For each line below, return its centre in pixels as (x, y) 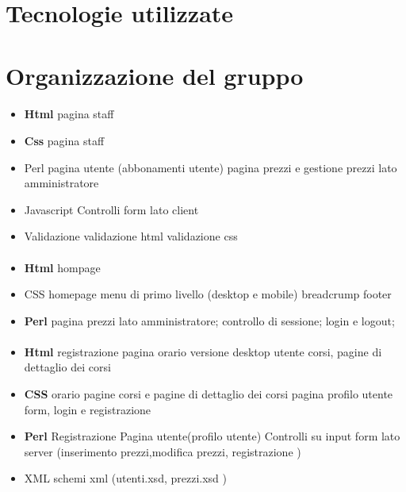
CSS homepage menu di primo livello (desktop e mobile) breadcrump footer (208, 294)
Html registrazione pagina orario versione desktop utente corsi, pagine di (203, 351)
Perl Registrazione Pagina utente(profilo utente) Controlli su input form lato (212, 436)
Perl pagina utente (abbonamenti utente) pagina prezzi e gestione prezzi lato (211, 167)
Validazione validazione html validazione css (131, 236)
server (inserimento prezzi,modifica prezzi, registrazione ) (163, 451)
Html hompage (62, 267)
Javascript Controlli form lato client (111, 209)
